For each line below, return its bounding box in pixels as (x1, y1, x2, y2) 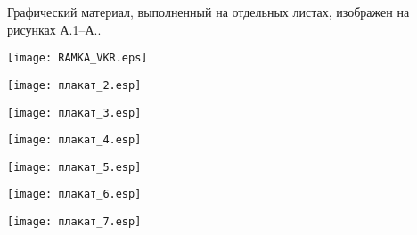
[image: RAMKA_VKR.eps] (7, 52, 148, 65)
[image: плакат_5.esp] (7, 160, 142, 174)
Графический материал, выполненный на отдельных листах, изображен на (7, 3, 410, 20)
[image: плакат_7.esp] (7, 215, 142, 229)
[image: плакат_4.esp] (7, 134, 142, 147)
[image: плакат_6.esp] (7, 188, 142, 201)
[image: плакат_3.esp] (7, 106, 142, 119)
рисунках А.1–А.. (7, 20, 102, 38)
